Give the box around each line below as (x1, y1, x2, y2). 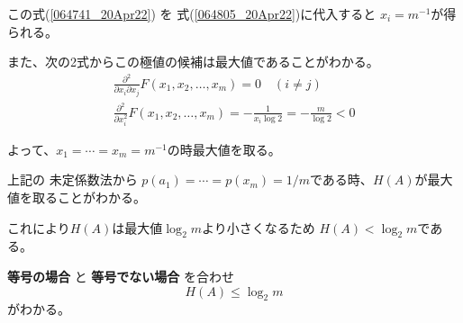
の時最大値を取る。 (167, 139, 281, 158)
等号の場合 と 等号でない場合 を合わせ (7, 267, 234, 285)
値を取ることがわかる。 (7, 188, 146, 207)
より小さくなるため (201, 218, 315, 237)
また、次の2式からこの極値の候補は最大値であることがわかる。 (7, 52, 379, 71)
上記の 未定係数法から (7, 170, 138, 189)
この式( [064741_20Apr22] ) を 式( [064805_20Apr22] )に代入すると (7, 4, 377, 22)
